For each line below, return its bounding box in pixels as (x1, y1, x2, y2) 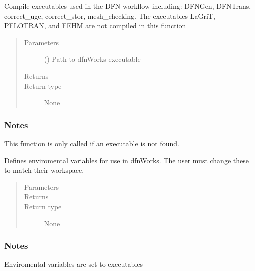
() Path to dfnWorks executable (44, 54, 141, 64)
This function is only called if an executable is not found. (4, 138, 179, 148)
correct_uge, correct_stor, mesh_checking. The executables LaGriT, (4, 10, 215, 21)
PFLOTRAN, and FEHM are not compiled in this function (4, 20, 186, 31)
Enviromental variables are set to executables (4, 259, 143, 269)
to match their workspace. (4, 165, 84, 175)
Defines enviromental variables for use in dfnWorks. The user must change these (4, 155, 249, 165)
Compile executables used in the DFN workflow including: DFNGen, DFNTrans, (4, 1, 251, 11)
